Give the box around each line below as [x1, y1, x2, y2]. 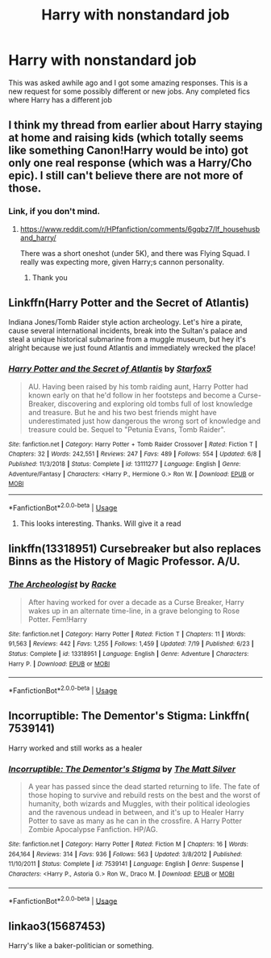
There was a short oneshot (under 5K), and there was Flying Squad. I [19, 248, 250, 258]
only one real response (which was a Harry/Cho [8, 156, 252, 170]
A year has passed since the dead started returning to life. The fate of [27, 782, 261, 792]
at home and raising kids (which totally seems [8, 131, 244, 145]
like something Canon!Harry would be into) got [8, 144, 248, 158]
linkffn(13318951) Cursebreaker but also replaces [8, 542, 262, 556]
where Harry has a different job [8, 95, 113, 104]
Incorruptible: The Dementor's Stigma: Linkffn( [8, 709, 250, 723]
